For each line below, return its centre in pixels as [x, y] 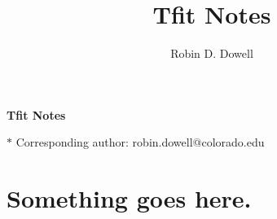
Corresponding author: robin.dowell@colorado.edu [140, 142]
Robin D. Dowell [212, 53]
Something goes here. [129, 198]
